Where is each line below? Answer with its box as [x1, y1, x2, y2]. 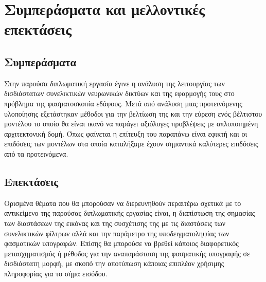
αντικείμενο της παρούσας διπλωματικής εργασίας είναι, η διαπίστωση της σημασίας [4, 208, 255, 218]
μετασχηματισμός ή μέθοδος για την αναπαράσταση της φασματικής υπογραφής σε [4, 248, 250, 258]
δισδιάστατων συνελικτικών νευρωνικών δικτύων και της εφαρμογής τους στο [4, 88, 235, 99]
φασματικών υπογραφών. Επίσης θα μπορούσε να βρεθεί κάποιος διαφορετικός [4, 238, 239, 249]
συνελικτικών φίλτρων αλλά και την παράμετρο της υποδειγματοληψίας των [4, 228, 229, 238]
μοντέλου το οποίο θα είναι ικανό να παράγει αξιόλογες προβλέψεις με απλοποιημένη [4, 118, 258, 129]
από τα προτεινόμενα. [4, 148, 68, 159]
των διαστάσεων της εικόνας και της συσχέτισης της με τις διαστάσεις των [4, 217, 226, 228]
